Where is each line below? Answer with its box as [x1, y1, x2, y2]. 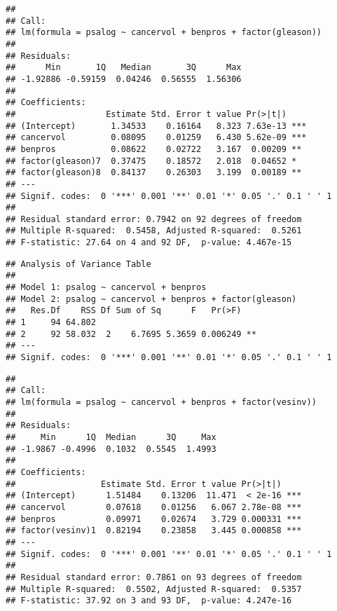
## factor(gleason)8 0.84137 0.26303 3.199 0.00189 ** [6, 167, 302, 178]
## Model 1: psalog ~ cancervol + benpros [6, 282, 207, 293]
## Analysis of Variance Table [6, 259, 151, 269]
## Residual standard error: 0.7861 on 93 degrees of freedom [6, 572, 302, 582]
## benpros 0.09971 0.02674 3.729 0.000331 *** [6, 514, 302, 524]
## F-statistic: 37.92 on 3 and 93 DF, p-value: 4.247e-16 [6, 596, 292, 606]
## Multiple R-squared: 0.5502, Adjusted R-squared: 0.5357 [6, 584, 302, 594]
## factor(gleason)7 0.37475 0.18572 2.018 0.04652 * [6, 156, 297, 166]
